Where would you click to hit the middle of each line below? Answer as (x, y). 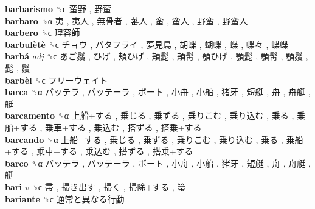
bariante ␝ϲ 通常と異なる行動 (65, 198)
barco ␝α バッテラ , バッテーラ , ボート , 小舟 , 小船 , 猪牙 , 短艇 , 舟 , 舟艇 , (158, 163)
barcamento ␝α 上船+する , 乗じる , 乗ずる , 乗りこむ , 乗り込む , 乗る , (150, 115)
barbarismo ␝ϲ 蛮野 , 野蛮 (58, 8)
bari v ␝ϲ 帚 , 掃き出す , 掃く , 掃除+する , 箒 (95, 186)
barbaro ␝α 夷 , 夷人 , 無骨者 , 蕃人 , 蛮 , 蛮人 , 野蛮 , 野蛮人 (126, 20)
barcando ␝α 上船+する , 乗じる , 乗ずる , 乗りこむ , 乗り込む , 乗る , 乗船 (154, 139)
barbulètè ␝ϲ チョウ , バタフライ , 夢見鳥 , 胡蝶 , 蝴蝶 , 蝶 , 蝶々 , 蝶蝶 (147, 44)
